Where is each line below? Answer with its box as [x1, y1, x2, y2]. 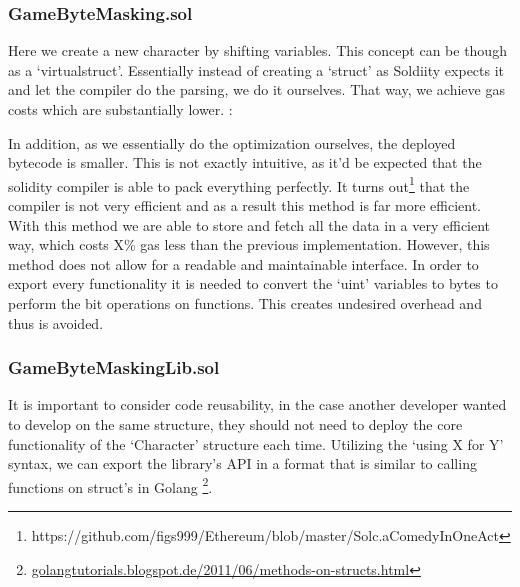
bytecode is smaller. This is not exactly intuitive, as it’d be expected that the [8, 152, 482, 173]
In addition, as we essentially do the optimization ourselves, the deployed [8, 132, 456, 153]
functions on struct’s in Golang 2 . [8, 473, 213, 497]
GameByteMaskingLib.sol [8, 355, 220, 380]
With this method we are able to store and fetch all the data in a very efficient [8, 214, 491, 235]
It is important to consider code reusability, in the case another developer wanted [8, 394, 507, 415]
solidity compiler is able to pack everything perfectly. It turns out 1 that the [8, 172, 470, 196]
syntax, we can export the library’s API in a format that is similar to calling [8, 453, 477, 474]
